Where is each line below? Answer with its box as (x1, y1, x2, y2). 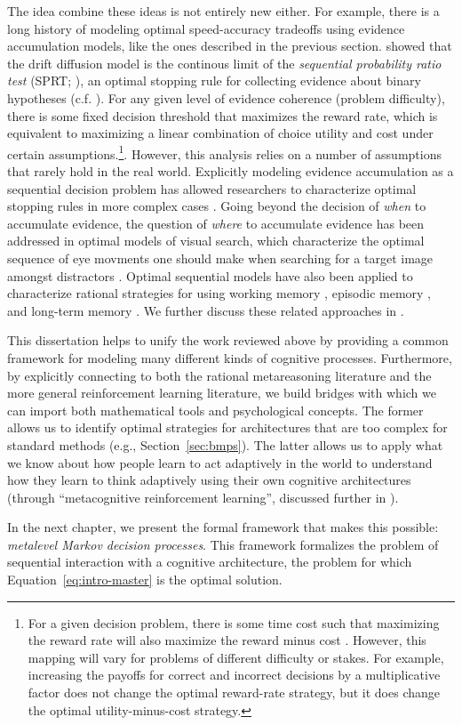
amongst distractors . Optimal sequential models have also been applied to (7, 266, 413, 285)
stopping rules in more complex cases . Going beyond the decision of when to (7, 197, 426, 215)
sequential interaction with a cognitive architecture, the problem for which (7, 552, 412, 571)
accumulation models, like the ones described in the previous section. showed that (7, 36, 452, 55)
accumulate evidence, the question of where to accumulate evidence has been (7, 213, 425, 232)
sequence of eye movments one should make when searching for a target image (7, 248, 434, 267)
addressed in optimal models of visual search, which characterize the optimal (7, 231, 425, 250)
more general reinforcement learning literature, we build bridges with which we (7, 383, 436, 402)
